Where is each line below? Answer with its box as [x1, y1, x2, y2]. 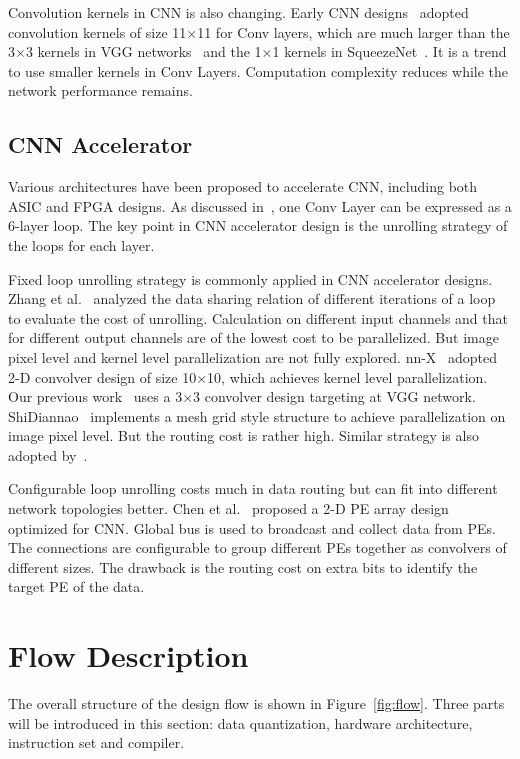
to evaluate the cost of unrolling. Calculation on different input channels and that [8, 307, 508, 328]
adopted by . [8, 444, 88, 465]
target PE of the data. [8, 576, 145, 597]
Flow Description [8, 635, 249, 676]
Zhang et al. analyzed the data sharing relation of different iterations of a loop [8, 288, 496, 309]
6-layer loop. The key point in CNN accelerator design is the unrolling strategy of [8, 215, 508, 236]
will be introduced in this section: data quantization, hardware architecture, [8, 712, 473, 733]
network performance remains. [8, 80, 193, 101]
